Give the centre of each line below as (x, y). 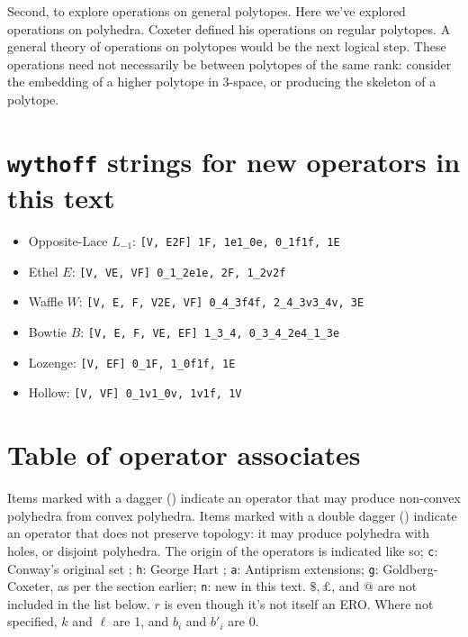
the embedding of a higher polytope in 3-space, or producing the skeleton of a (222, 82)
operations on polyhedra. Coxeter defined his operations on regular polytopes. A (229, 28)
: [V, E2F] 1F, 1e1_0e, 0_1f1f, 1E (236, 241)
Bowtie (47, 331)
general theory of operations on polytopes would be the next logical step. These (227, 46)
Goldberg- (410, 568)
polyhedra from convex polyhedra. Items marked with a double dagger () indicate (232, 515)
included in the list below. (79, 603)
